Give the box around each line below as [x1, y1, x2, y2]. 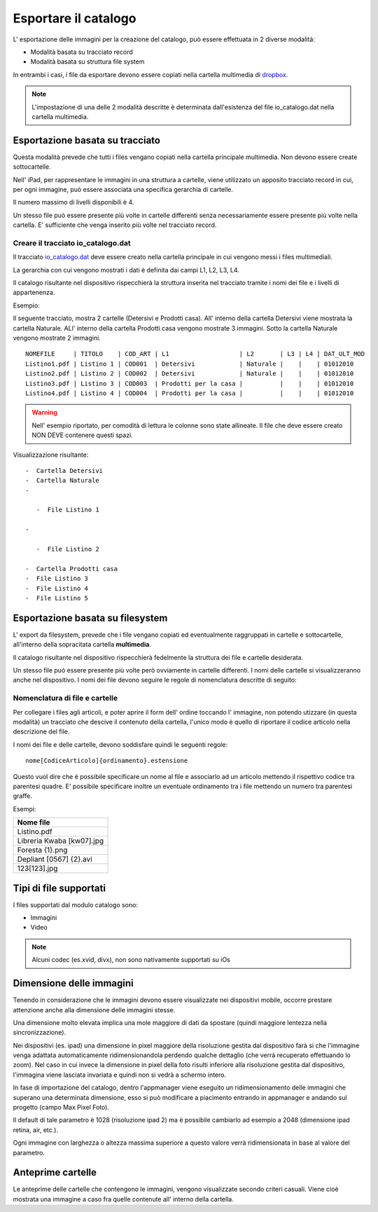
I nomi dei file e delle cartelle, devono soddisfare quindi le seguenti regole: [13, 740, 227, 749]
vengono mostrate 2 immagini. [13, 333, 101, 343]
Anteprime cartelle [13, 1166, 97, 1178]
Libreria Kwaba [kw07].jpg [17, 836, 104, 846]
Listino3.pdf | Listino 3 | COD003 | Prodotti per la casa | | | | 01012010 [25, 379, 354, 387]
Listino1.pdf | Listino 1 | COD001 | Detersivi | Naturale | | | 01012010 [25, 359, 354, 368]
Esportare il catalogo [13, 11, 136, 26]
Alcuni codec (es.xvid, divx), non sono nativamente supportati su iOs [31, 956, 230, 964]
